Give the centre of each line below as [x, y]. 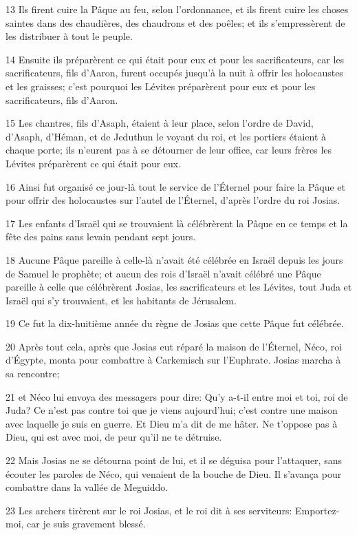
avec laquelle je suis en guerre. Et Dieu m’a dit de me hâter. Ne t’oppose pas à [172, 423]
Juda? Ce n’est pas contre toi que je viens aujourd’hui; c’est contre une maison [172, 410]
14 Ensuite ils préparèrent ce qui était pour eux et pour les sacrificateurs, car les [175, 59]
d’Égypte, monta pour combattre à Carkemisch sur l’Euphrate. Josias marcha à [173, 360]
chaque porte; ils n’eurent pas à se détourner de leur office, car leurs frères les [169, 150]
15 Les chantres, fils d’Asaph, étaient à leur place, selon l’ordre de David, [160, 123]
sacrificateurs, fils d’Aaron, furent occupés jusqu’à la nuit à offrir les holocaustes [174, 73]
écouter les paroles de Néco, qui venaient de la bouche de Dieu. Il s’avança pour [174, 473]
